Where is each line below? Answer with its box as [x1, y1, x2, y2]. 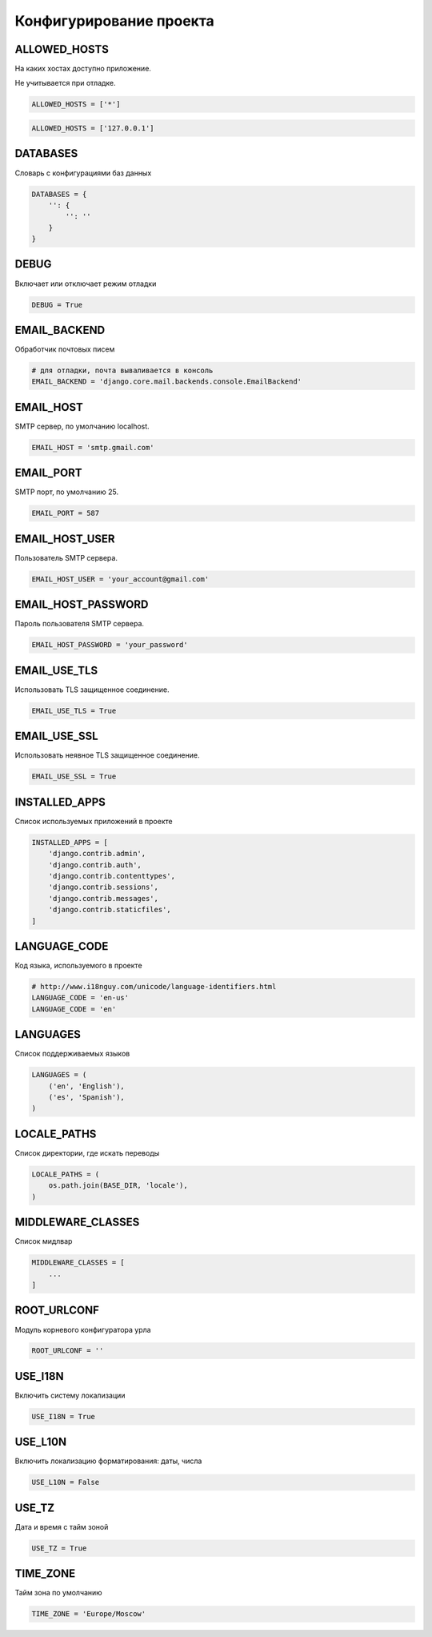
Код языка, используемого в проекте [14, 961, 143, 971]
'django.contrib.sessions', [48, 883, 159, 892]
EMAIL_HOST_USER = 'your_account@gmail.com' [31, 574, 210, 584]
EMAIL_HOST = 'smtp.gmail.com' [31, 443, 155, 452]
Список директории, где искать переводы [14, 1148, 160, 1157]
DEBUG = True [31, 300, 83, 309]
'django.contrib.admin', [48, 849, 146, 859]
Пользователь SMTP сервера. [14, 553, 118, 562]
